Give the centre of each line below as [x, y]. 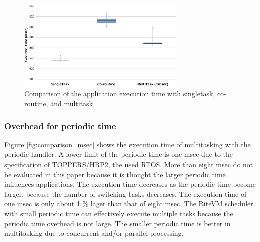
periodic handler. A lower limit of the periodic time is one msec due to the [119, 154]
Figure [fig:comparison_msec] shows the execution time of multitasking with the [127, 144]
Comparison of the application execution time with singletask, [120, 93]
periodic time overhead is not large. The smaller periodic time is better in [117, 223]
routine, [36, 103]
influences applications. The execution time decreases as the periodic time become [130, 184]
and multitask [72, 103]
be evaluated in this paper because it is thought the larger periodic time [115, 174]
